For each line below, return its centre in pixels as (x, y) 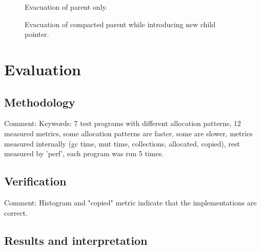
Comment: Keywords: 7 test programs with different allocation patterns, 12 (123, 123)
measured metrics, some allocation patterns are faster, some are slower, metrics (128, 133)
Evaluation (43, 69)
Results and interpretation (76, 240)
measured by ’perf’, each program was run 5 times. (84, 153)
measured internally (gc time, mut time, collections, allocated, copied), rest (122, 143)
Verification (35, 181)
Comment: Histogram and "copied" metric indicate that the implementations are (130, 202)
